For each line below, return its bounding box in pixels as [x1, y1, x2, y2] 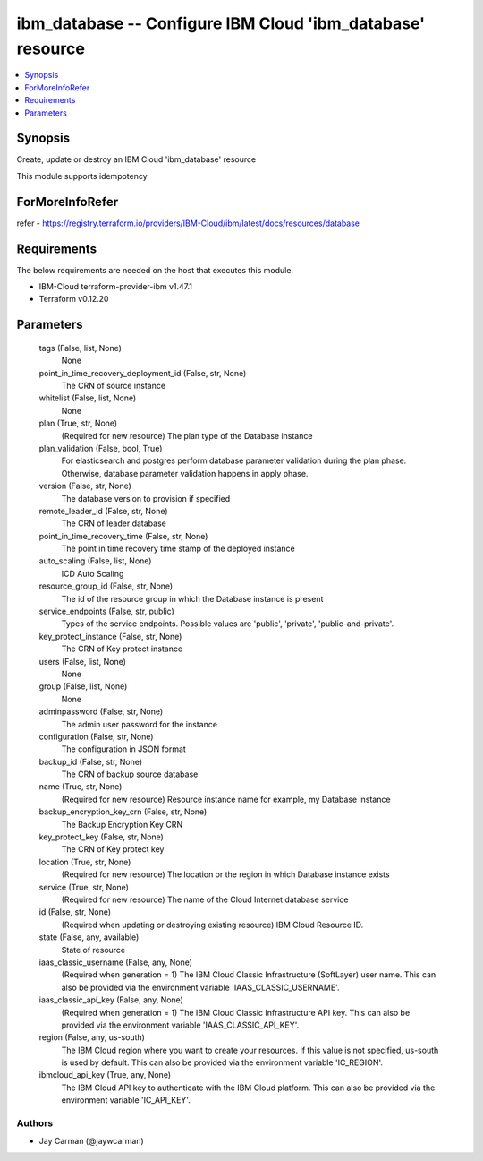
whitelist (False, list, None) [38, 392, 137, 403]
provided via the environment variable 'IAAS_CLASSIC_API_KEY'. [61, 1019, 300, 1030]
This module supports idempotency [16, 170, 148, 181]
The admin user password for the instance [61, 718, 218, 729]
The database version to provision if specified [61, 493, 231, 503]
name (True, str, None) [38, 781, 123, 792]
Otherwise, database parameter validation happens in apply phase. [61, 468, 309, 478]
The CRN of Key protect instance [61, 643, 183, 654]
